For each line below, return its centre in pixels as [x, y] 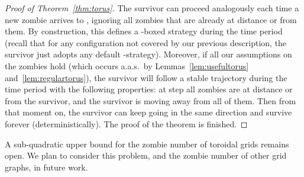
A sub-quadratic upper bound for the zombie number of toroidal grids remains [147, 144]
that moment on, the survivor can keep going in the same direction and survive [148, 112]
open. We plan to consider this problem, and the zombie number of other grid [146, 155]
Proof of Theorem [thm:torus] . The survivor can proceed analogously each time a [152, 8]
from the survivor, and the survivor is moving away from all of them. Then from [151, 100]
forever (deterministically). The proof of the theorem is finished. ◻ [126, 123]
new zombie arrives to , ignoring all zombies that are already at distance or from [151, 19]
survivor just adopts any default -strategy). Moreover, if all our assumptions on [148, 54]
